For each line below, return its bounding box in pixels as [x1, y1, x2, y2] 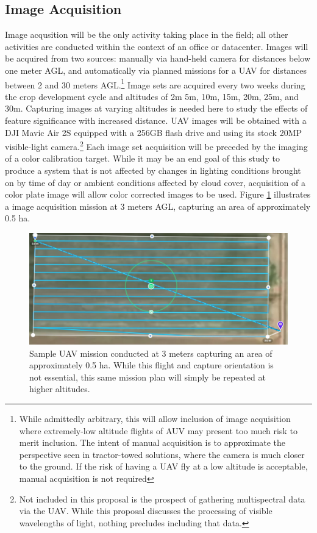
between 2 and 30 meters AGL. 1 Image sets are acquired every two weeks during [5, 76, 305, 91]
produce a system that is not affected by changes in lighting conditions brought [5, 164, 301, 177]
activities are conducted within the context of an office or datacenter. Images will [5, 40, 308, 52]
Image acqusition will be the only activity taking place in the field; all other [5, 28, 288, 41]
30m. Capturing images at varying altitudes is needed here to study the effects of [5, 102, 308, 115]
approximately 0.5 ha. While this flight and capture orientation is [29, 359, 274, 371]
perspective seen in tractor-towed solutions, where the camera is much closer [19, 448, 305, 460]
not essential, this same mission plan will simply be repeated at [29, 370, 266, 383]
